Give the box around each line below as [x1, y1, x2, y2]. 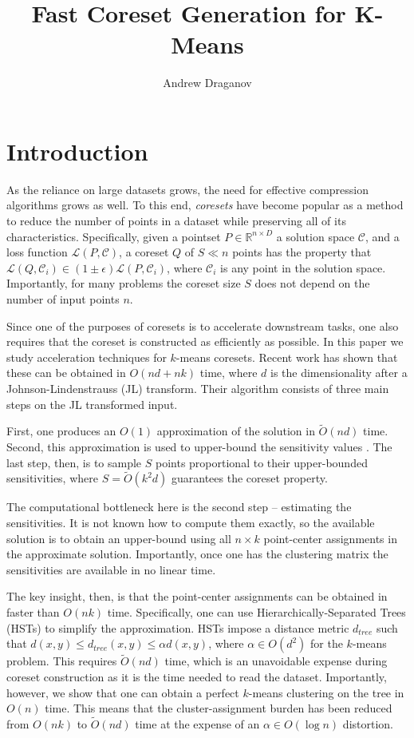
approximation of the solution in [156, 423, 315, 439]
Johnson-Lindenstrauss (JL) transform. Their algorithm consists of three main [6, 379, 389, 396]
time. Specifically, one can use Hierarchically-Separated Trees [107, 603, 406, 620]
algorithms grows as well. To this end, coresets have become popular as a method [6, 196, 404, 213]
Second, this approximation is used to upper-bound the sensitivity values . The [6, 438, 392, 454]
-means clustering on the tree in [248, 684, 404, 700]
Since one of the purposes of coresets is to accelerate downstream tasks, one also [6, 317, 399, 334]
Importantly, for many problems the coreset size [6, 275, 241, 292]
